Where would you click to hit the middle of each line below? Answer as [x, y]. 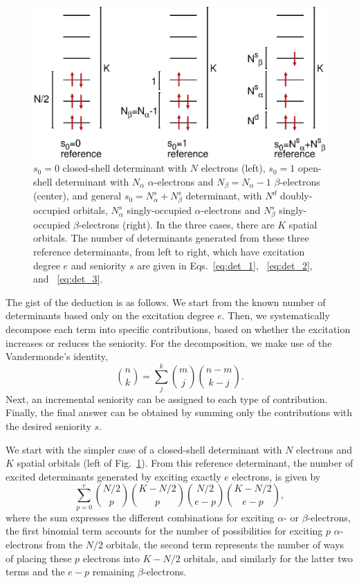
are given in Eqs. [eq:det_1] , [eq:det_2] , [225, 265]
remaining [113, 572]
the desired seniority [48, 426]
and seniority [99, 265]
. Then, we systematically [276, 315]
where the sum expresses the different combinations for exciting [140, 517]
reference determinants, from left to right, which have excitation [169, 251]
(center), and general [77, 196]
